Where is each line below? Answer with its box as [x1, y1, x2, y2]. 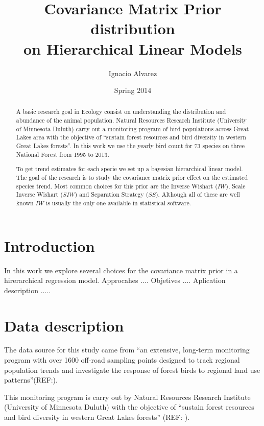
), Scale [226, 181, 246, 190]
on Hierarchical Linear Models [23, 38, 243, 59]
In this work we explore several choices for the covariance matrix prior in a [4, 265, 238, 275]
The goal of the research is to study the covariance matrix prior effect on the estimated [16, 173, 248, 181]
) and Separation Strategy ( [75, 190, 149, 199]
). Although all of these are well [155, 190, 240, 199]
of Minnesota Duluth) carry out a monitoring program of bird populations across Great [16, 124, 249, 133]
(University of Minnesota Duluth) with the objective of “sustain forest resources [4, 401, 254, 412]
